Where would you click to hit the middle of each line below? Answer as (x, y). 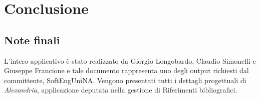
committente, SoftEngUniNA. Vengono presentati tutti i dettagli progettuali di (125, 80)
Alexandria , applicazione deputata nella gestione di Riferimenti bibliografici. (121, 90)
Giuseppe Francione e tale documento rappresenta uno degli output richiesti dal (126, 70)
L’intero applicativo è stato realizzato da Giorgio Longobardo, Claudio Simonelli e (130, 60)
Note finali (32, 40)
